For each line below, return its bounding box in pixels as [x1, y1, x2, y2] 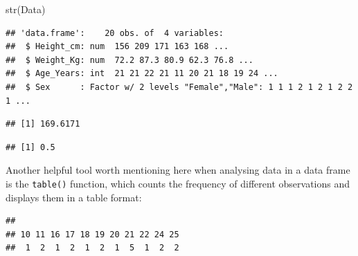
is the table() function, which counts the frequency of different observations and [6, 176, 350, 190]
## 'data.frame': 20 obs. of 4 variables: [6, 28, 224, 38]
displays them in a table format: [6, 190, 142, 204]
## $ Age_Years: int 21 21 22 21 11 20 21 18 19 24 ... [6, 68, 278, 79]
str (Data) [6, 2, 46, 16]
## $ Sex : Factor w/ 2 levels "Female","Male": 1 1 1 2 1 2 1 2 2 [6, 82, 353, 92]
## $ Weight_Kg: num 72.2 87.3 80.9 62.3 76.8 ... [6, 55, 253, 65]
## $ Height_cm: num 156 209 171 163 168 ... [6, 42, 229, 52]
